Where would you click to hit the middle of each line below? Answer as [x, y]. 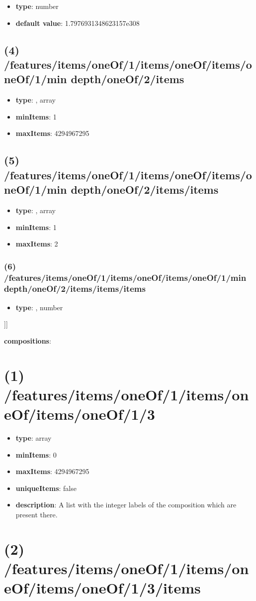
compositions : [28, 340]
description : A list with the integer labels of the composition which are [126, 505]
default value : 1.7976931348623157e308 [78, 23]
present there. [37, 515]
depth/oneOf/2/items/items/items [75, 289]
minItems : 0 [36, 454]
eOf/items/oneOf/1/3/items [102, 588]
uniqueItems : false [46, 488]
